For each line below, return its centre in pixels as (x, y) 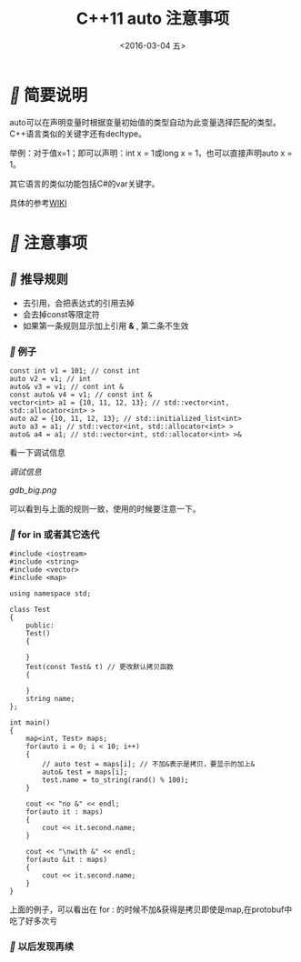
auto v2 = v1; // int (50, 378)
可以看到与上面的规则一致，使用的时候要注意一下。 (105, 508)
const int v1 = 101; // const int (75, 371)
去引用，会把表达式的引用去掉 (78, 303)
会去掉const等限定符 (61, 314)
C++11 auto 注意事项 (153, 19)
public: (40, 626)
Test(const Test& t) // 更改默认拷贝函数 (100, 667)
